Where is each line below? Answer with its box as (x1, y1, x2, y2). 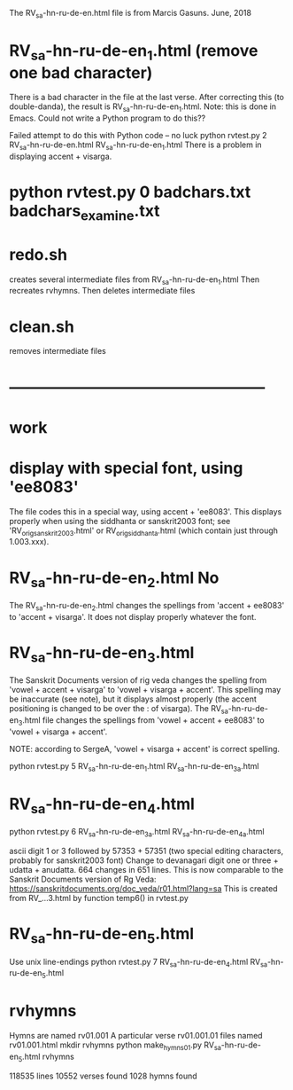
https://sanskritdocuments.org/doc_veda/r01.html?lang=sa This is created (9, 883, 278, 894)
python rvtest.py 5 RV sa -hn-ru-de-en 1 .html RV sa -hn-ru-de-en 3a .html (9, 760, 259, 773)
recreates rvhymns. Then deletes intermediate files (9, 286, 196, 296)
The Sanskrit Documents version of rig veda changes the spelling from (9, 675, 267, 686)
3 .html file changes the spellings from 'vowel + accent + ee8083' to (18, 715, 265, 727)
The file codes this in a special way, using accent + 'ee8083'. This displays (9, 506, 282, 517)
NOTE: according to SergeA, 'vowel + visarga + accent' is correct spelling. (9, 743, 281, 754)
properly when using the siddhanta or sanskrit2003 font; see (9, 515, 231, 526)
